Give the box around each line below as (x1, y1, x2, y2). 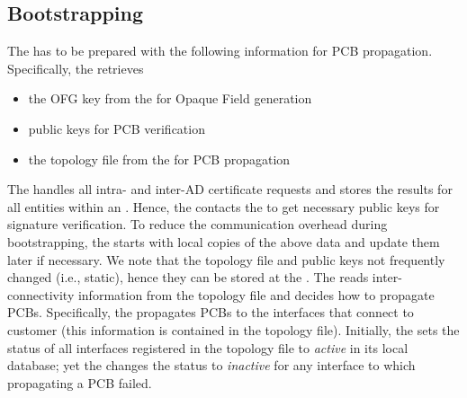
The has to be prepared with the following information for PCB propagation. (7, 41, 433, 60)
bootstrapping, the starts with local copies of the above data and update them (7, 232, 440, 251)
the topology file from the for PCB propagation (28, 149, 291, 168)
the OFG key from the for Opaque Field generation (28, 89, 312, 108)
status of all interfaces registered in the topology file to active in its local (7, 338, 409, 357)
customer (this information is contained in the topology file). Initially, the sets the (7, 320, 460, 339)
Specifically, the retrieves (7, 58, 144, 77)
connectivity (7, 285, 75, 304)
